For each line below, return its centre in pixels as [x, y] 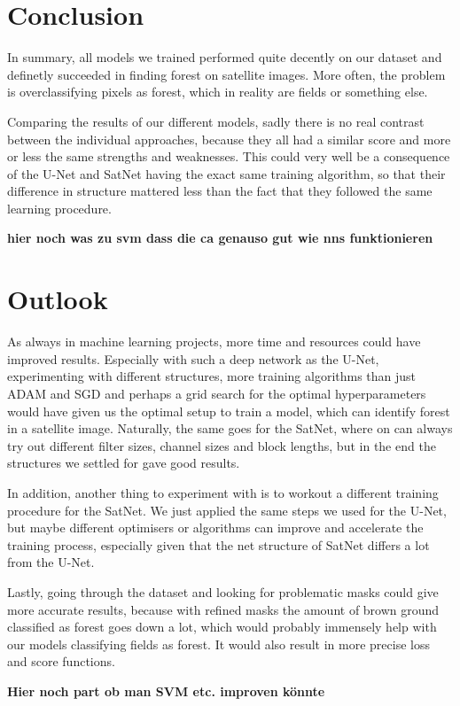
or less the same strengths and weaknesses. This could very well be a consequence [229, 156]
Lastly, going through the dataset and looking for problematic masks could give [223, 591]
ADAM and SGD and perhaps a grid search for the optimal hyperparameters [217, 393]
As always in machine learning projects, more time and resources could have [214, 341]
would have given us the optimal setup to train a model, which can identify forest [229, 411]
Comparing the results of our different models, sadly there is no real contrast [216, 121]
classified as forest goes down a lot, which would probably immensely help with [222, 627]
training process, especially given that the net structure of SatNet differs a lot [218, 544]
